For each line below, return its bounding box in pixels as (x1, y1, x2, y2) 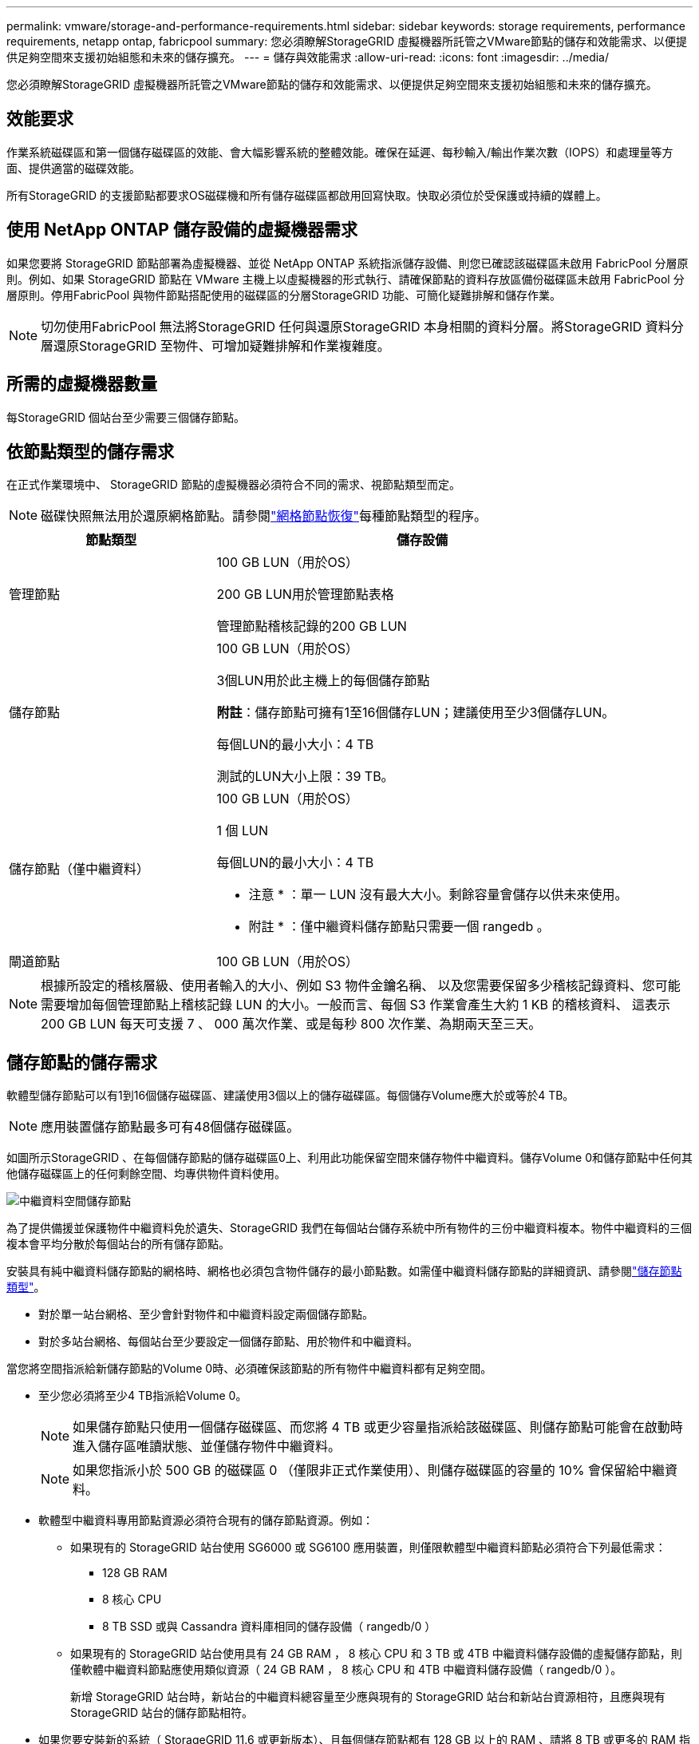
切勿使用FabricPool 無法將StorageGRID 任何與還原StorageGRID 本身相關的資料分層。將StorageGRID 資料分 (41, 318, 684, 335)
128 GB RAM (102, 1566, 168, 1580)
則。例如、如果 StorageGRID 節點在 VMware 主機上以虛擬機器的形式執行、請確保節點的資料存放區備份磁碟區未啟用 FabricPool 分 (6, 272, 685, 286)
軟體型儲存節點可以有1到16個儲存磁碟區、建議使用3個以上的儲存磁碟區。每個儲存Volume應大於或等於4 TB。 (6, 1088, 575, 1103)
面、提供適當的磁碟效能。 (6, 161, 140, 175)
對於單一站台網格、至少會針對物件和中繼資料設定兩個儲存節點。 (38, 1307, 373, 1322)
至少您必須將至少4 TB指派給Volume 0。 (38, 1389, 247, 1403)
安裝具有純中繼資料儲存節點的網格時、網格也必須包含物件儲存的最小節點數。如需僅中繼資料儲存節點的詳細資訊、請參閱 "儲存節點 (6, 1264, 682, 1278)
